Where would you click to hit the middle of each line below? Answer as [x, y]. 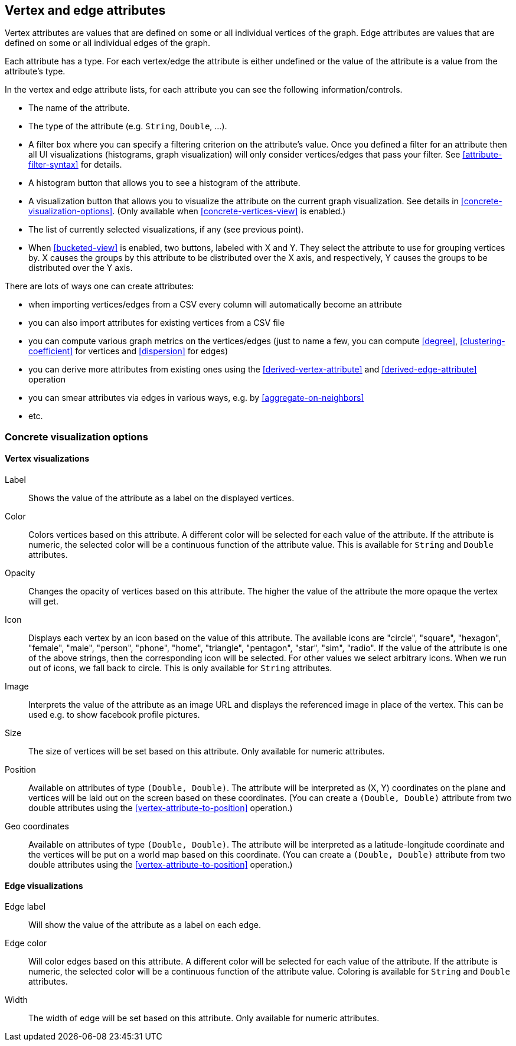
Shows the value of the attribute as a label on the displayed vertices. [161, 498]
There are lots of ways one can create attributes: [99, 286]
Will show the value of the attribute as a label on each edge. [145, 925]
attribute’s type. [35, 71]
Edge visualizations [44, 885]
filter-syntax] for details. [75, 165]
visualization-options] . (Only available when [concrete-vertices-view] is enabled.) [187, 211]
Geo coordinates [37, 826]
